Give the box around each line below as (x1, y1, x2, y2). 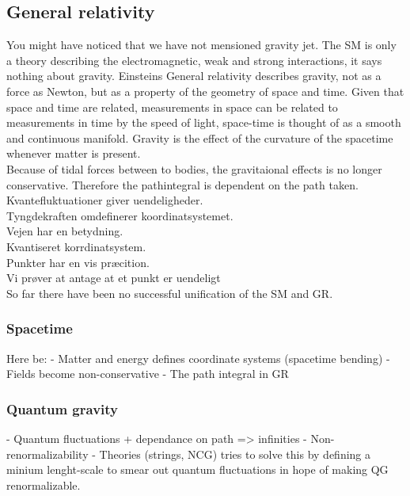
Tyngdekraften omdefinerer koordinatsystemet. (6, 207, 233, 223)
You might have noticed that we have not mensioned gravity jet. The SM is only (6, 36, 397, 53)
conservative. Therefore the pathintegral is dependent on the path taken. (6, 176, 359, 193)
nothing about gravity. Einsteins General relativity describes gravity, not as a (6, 67, 382, 84)
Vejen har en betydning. (6, 223, 123, 239)
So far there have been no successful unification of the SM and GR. (6, 284, 333, 301)
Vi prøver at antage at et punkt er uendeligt (6, 269, 221, 286)
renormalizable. (6, 476, 81, 493)
